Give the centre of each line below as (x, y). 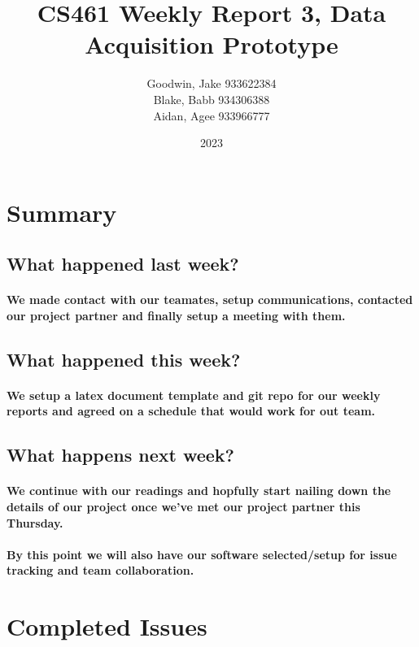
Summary (62, 212)
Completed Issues (107, 626)
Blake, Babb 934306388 (212, 99)
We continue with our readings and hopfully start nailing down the (199, 491)
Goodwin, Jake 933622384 (212, 83)
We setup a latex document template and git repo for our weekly (194, 395)
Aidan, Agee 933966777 (212, 115)
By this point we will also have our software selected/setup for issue (202, 554)
